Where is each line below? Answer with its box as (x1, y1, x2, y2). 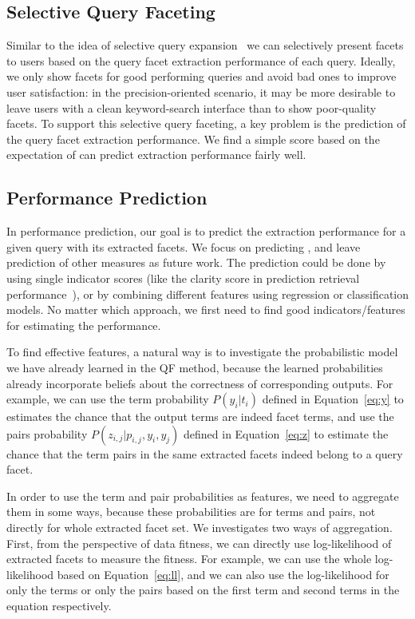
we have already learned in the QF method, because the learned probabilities (6, 359, 383, 375)
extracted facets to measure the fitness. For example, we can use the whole (6, 550, 372, 567)
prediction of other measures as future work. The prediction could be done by (6, 254, 386, 271)
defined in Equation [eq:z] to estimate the (184, 425, 389, 442)
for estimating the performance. (6, 316, 161, 333)
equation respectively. (6, 597, 112, 614)
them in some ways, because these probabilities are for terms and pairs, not (6, 503, 376, 520)
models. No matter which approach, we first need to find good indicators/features (6, 301, 405, 318)
